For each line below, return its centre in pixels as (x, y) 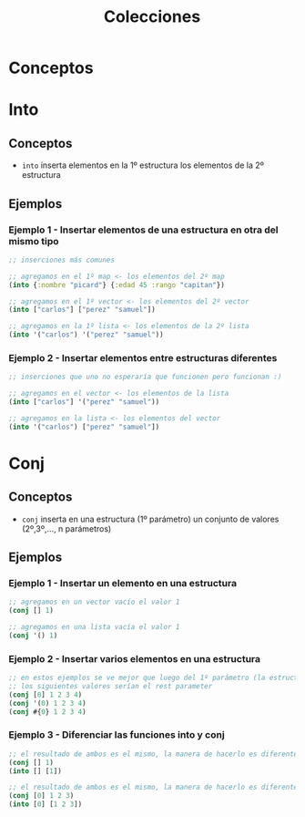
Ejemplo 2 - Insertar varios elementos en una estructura (135, 658)
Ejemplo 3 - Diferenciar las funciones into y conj (117, 735)
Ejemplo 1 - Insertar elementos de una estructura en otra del (143, 230)
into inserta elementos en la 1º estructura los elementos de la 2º (143, 165)
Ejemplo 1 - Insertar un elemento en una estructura (123, 583)
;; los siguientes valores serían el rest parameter (111, 687)
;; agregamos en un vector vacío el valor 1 (94, 602)
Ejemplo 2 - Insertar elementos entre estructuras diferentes (143, 357)
